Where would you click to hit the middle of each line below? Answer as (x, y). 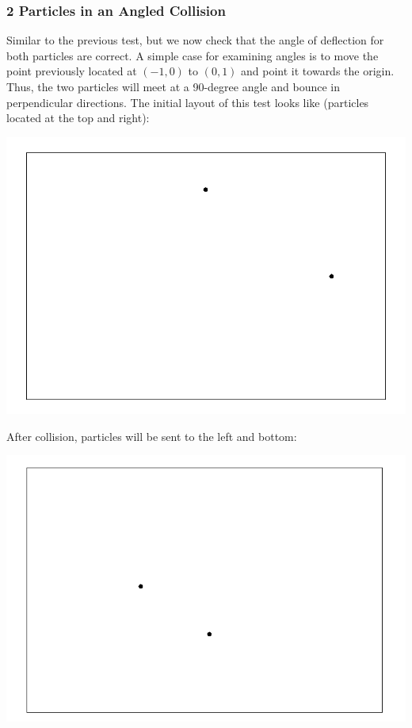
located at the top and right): (78, 118)
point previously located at (72, 71)
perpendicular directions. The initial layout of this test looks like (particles (188, 102)
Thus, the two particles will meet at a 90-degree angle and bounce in (173, 86)
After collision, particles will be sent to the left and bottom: (152, 436)
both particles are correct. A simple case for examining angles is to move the (193, 55)
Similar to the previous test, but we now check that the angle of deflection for (195, 40)
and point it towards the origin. (318, 71)
